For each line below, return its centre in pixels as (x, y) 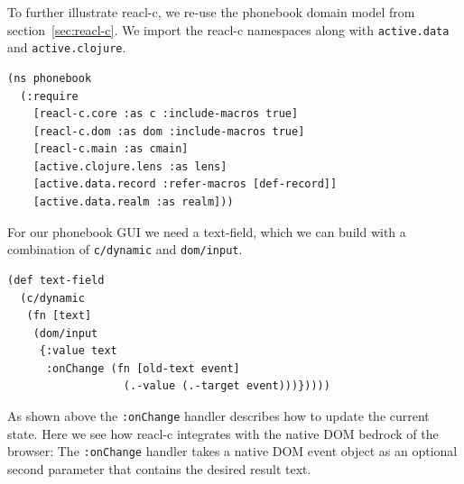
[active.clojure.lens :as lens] (130, 166)
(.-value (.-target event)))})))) (227, 386)
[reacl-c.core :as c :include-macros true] (166, 114)
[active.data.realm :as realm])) (133, 202)
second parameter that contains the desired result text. (159, 468)
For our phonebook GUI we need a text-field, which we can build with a (207, 231)
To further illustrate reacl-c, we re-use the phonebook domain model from (211, 12)
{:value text (78, 351)
